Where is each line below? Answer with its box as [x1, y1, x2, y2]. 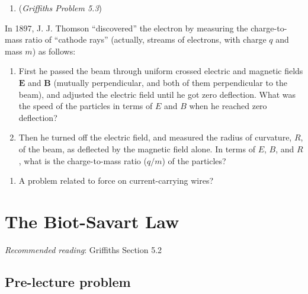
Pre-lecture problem [5, 272, 131, 290]
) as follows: [32, 44, 76, 57]
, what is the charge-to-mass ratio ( [18, 154, 147, 167]
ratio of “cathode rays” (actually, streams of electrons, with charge [25, 33, 267, 46]
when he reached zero [189, 100, 267, 112]
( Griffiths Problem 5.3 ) [18, 2, 102, 14]
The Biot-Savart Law [5, 209, 179, 233]
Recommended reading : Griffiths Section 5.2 [5, 243, 162, 255]
